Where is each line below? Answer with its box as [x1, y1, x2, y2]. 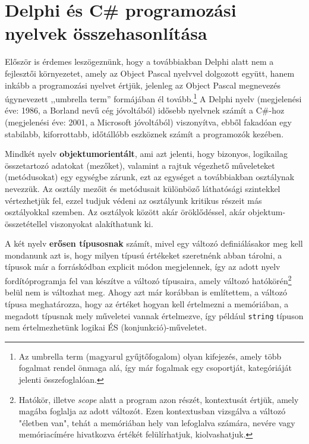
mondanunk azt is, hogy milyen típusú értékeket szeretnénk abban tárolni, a [5, 248, 282, 261]
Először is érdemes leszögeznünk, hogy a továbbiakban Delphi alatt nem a [5, 55, 274, 68]
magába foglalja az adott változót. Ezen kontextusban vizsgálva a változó [18, 405, 286, 417]
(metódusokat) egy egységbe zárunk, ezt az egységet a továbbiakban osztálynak [5, 171, 295, 183]
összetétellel [5, 217, 48, 229]
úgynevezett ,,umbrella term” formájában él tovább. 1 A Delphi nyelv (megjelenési [5, 91, 302, 105]
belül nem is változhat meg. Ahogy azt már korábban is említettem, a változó [5, 286, 288, 298]
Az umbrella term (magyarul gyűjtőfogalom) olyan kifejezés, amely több [18, 349, 282, 362]
